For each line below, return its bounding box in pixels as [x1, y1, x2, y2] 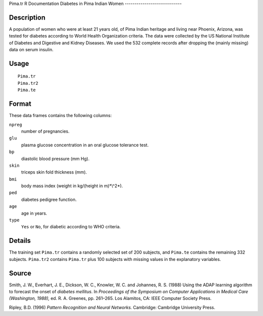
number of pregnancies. [21, 128, 70, 134]
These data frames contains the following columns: [9, 113, 112, 118]
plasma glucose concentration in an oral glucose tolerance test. [21, 142, 149, 148]
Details [9, 237, 31, 245]
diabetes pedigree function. [21, 197, 77, 202]
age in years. [21, 210, 47, 216]
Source [9, 269, 32, 277]
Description [9, 13, 46, 21]
